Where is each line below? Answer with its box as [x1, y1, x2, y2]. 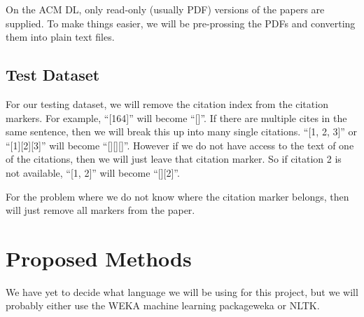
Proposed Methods [6, 243, 192, 272]
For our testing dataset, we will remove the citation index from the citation [6, 96, 328, 111]
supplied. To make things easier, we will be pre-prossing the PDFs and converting [6, 15, 356, 30]
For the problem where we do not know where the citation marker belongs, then [6, 189, 349, 203]
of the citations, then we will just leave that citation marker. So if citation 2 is [6, 151, 342, 166]
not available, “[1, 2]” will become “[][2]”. [6, 165, 180, 180]
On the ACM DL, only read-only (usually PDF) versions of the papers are [6, 2, 325, 16]
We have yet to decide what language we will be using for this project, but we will [6, 284, 358, 299]
